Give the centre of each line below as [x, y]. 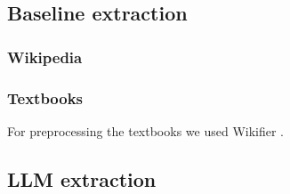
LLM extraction [82, 178]
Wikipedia [45, 57]
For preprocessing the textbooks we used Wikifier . [146, 130]
